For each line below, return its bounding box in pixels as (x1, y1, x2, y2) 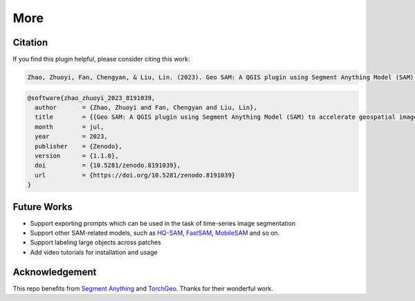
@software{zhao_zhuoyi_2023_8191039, (27, 94, 156, 101)
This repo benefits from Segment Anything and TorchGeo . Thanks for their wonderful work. (12, 284, 273, 293)
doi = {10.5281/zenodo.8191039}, (35, 162, 181, 169)
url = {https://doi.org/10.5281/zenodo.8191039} (35, 171, 236, 179)
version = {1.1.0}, (35, 152, 119, 159)
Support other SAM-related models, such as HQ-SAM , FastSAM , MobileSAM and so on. (30, 229, 280, 237)
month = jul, (35, 123, 104, 130)
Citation (12, 37, 48, 48)
